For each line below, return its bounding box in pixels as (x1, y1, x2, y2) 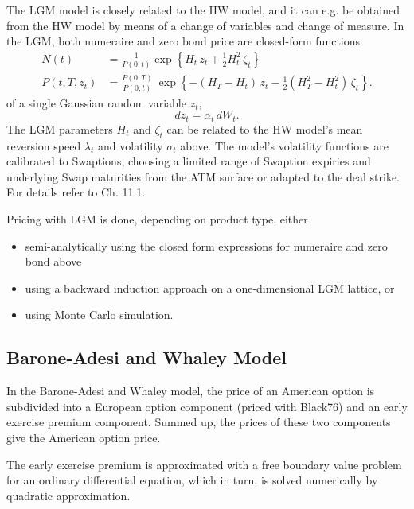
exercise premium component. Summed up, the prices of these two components (6, 414, 391, 430)
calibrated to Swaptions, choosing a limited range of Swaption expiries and (6, 153, 371, 169)
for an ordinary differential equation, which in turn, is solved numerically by (6, 472, 378, 488)
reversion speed (6, 137, 81, 153)
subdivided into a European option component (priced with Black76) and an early (6, 398, 408, 414)
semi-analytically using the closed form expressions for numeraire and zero (25, 237, 388, 254)
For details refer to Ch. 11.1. (6, 184, 146, 200)
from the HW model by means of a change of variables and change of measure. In (6, 17, 404, 33)
